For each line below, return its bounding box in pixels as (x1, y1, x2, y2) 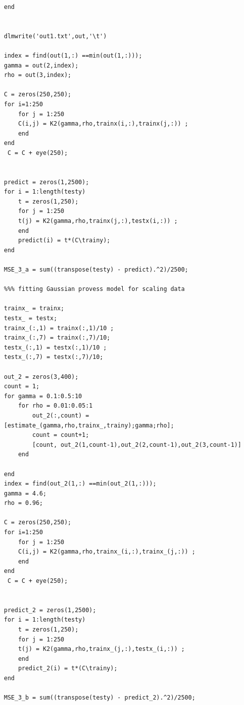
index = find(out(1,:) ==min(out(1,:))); (4, 52, 143, 59)
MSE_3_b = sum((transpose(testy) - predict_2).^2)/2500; (4, 694, 195, 702)
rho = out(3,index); (4, 71, 72, 79)
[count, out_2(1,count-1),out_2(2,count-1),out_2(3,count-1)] (32, 441, 242, 448)
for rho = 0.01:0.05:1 (18, 402, 93, 410)
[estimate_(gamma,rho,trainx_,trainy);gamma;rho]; (4, 422, 174, 429)
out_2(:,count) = (32, 412, 89, 419)
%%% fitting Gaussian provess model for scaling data (4, 285, 185, 293)
